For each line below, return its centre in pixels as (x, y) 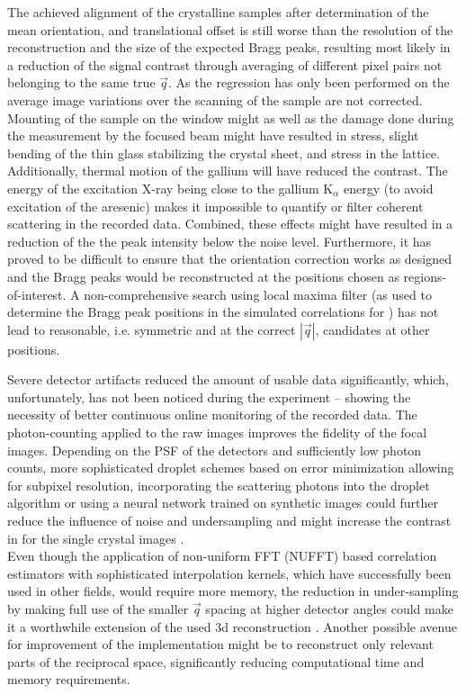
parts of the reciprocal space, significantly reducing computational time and (216, 661)
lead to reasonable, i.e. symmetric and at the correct (152, 329)
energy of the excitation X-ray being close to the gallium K (170, 188)
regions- (425, 276)
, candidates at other (372, 329)
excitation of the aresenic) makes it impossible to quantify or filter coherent (215, 206)
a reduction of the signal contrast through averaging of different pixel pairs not (225, 64)
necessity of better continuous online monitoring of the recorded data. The (212, 415)
